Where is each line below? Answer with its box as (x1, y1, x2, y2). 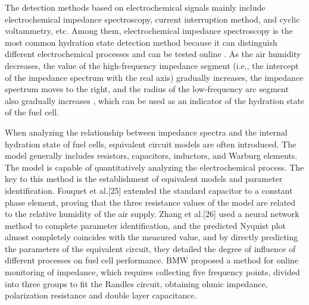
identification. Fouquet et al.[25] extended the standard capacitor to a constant (5, 184, 293, 196)
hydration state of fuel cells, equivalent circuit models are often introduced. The (5, 137, 296, 150)
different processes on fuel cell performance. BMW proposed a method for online (5, 254, 299, 266)
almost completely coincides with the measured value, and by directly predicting (5, 231, 298, 243)
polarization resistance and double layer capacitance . (5, 289, 197, 301)
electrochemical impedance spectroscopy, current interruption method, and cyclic (5, 12, 300, 25)
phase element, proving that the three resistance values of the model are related (5, 196, 296, 208)
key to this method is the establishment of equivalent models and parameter (5, 172, 283, 185)
